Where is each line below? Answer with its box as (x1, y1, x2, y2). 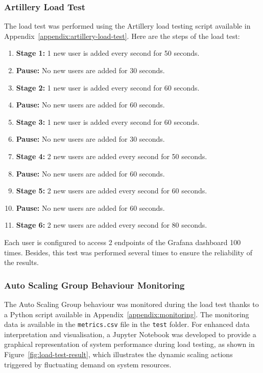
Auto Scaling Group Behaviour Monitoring (4, 278, 185, 291)
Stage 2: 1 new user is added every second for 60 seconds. (16, 82, 200, 93)
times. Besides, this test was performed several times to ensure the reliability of (4, 247, 252, 257)
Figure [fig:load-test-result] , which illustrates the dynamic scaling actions (4, 348, 233, 359)
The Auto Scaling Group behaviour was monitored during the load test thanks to (4, 298, 259, 309)
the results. (4, 257, 39, 268)
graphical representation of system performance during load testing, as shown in (4, 339, 255, 349)
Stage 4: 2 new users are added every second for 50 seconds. (16, 150, 207, 161)
